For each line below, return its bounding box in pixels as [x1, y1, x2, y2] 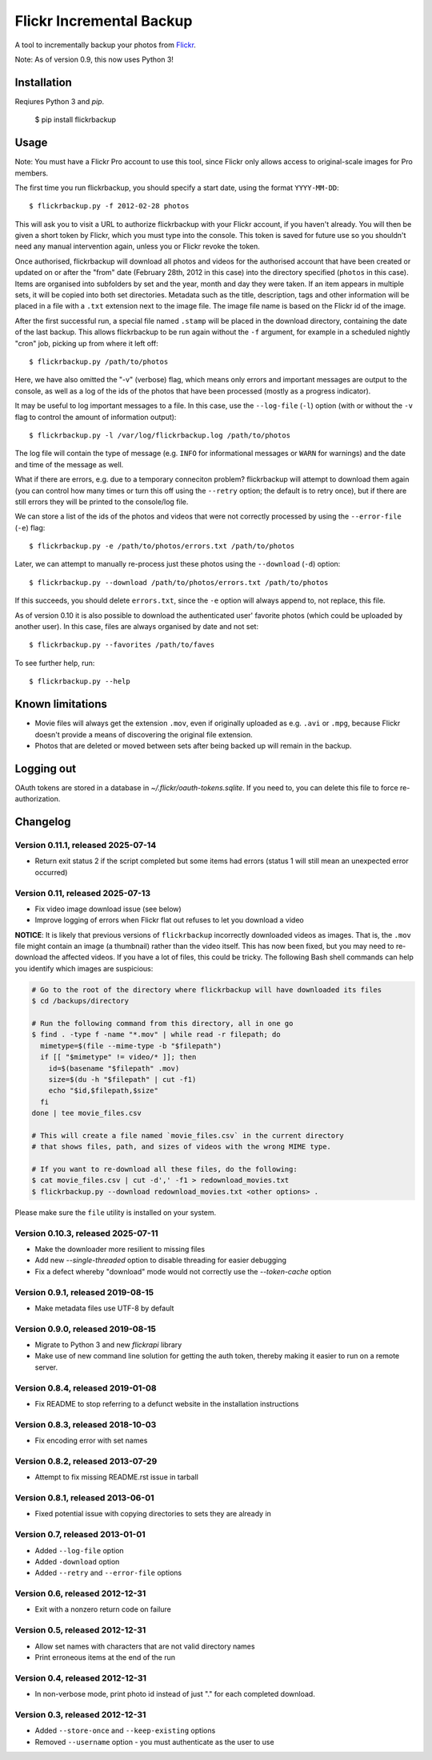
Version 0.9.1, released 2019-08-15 [14, 1286, 154, 1298]
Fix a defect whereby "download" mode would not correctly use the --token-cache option [34, 1266, 332, 1276]
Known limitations [14, 697, 107, 711]
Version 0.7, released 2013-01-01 [14, 1529, 146, 1540]
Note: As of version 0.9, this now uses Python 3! [14, 54, 174, 64]
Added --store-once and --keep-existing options [34, 1726, 216, 1735]
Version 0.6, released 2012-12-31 [14, 1588, 146, 1599]
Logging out [14, 761, 76, 775]
